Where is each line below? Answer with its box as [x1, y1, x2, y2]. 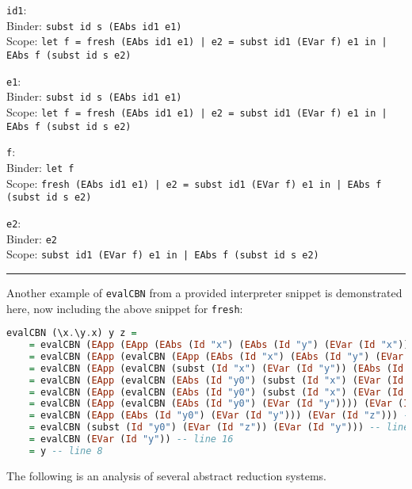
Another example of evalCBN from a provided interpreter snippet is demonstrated [6, 284, 402, 300]
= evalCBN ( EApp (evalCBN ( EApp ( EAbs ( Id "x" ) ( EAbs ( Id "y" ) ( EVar [29, 350, 404, 362]
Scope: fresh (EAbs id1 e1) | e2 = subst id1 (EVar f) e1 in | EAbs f [6, 174, 382, 191]
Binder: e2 [6, 230, 57, 246]
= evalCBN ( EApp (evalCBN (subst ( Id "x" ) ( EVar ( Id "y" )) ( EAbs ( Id [29, 362, 404, 374]
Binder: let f [6, 159, 74, 175]
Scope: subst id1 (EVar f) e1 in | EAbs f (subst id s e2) [6, 246, 319, 262]
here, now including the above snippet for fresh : [6, 300, 243, 316]
